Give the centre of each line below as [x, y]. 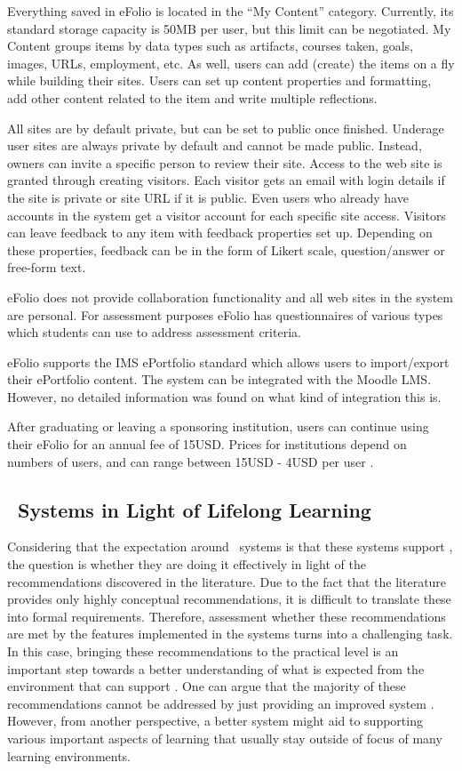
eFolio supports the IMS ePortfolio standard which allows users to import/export [228, 361]
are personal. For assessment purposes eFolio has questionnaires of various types [225, 314]
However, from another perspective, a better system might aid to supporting [215, 721]
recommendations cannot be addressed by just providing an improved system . [221, 703]
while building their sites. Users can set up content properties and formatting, [219, 80]
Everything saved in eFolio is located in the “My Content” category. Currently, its [231, 11]
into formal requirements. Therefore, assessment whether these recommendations [227, 616]
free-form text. [47, 267]
